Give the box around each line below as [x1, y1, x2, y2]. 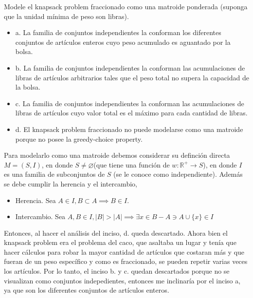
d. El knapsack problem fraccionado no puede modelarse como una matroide [15, 124, 243, 134]
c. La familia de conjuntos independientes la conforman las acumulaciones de [15, 98, 244, 108]
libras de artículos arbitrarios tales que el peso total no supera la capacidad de [15, 72, 249, 82]
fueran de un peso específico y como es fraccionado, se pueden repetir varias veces [4, 256, 248, 266]
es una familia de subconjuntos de [4, 169, 105, 179]
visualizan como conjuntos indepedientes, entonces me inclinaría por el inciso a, [4, 275, 241, 285]
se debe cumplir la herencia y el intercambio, [4, 178, 137, 188]
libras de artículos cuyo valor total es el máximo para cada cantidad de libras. [15, 108, 248, 118]
